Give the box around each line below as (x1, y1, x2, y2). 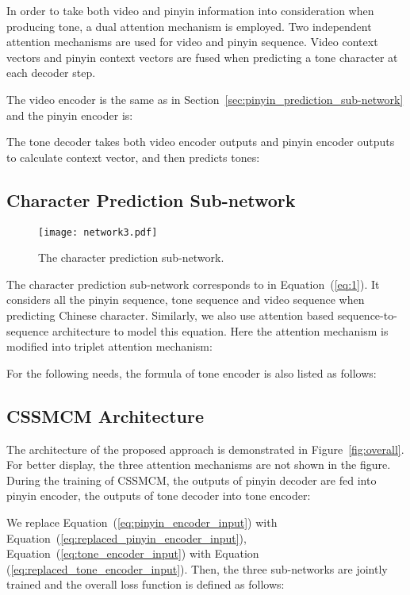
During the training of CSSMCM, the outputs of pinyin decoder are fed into (6, 471, 377, 488)
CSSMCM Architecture (6, 403, 205, 428)
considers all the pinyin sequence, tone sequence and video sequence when (6, 291, 365, 308)
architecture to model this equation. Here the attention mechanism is (52, 322, 389, 339)
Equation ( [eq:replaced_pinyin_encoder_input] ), (6, 529, 247, 546)
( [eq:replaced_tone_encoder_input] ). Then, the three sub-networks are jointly (6, 560, 388, 577)
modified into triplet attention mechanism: (6, 338, 213, 355)
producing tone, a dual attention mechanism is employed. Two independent (6, 17, 372, 34)
